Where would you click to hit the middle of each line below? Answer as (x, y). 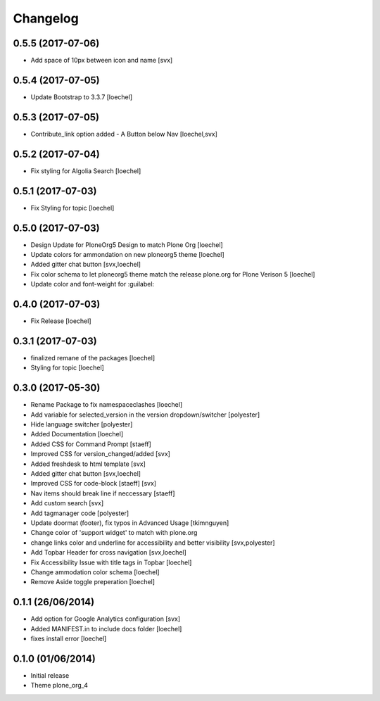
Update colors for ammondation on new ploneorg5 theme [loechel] (127, 254)
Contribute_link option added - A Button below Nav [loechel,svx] (124, 134)
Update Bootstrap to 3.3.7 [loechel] (82, 97)
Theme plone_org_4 (59, 686)
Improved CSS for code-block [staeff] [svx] (94, 484)
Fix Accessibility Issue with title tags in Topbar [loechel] (111, 562)
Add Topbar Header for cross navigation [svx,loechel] (108, 552)
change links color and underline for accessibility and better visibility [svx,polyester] (153, 543)
